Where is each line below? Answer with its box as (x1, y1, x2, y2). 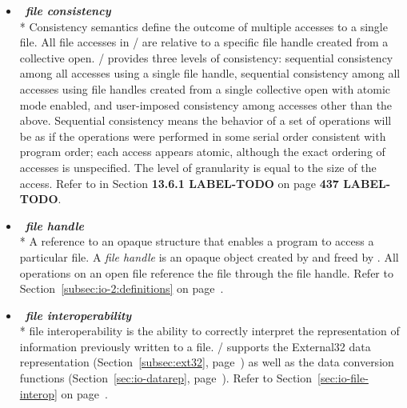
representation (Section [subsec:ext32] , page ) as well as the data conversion (19, 354, 394, 370)
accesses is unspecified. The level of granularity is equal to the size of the (19, 158, 377, 175)
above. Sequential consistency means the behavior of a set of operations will (19, 112, 392, 129)
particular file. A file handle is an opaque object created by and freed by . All (19, 248, 399, 265)
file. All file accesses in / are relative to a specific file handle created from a (19, 34, 389, 50)
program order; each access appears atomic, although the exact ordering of (19, 143, 385, 160)
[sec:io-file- (317, 370, 369, 386)
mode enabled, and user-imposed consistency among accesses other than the (19, 96, 393, 113)
